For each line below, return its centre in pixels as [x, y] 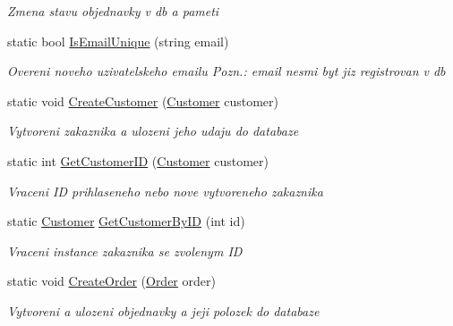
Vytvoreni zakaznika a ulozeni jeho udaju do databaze [153, 131]
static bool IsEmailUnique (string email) [118, 41]
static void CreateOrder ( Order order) [111, 281]
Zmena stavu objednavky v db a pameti [113, 11]
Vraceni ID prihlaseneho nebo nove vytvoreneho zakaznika [165, 191]
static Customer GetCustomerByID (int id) [126, 221]
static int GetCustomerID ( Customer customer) [138, 160]
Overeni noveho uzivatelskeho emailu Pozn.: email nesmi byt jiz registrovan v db [226, 71]
